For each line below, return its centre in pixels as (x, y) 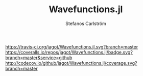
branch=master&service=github (39, 58)
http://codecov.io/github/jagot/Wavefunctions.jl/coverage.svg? (71, 63)
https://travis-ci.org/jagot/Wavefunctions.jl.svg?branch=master (72, 46)
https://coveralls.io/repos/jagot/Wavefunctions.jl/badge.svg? (69, 52)
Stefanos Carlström (86, 23)
